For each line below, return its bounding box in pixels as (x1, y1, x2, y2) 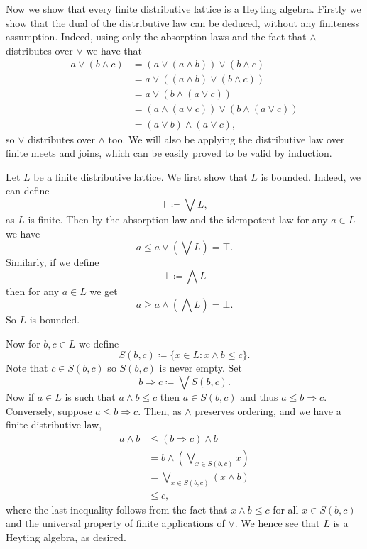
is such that (65, 389, 116, 404)
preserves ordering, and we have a (195, 403, 341, 418)
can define (6, 183, 50, 198)
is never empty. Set (159, 360, 242, 375)
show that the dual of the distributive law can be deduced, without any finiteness (6, 15, 360, 30)
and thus (240, 389, 278, 404)
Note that (6, 360, 48, 375)
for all (273, 501, 299, 516)
